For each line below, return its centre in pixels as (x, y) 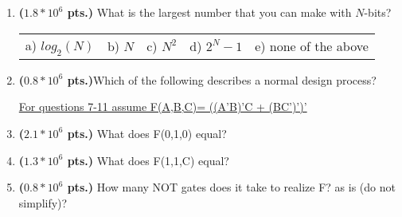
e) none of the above (312, 45)
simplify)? (43, 202)
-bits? (378, 12)
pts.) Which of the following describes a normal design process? (222, 79)
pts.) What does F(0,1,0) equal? (147, 133)
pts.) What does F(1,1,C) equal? (148, 160)
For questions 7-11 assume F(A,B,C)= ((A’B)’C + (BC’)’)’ (163, 107)
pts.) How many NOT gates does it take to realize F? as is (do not (231, 187)
